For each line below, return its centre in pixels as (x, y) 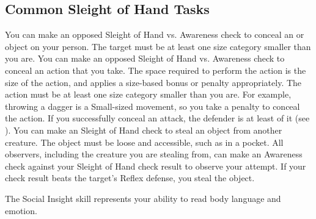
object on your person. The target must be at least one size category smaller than (158, 46)
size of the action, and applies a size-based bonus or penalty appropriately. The (153, 82)
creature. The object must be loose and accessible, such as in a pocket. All (144, 142)
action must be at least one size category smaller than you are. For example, (148, 94)
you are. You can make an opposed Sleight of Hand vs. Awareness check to (145, 58)
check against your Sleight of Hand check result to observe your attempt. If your (156, 166)
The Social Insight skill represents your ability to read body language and (143, 198)
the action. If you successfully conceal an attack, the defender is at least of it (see (157, 118)
